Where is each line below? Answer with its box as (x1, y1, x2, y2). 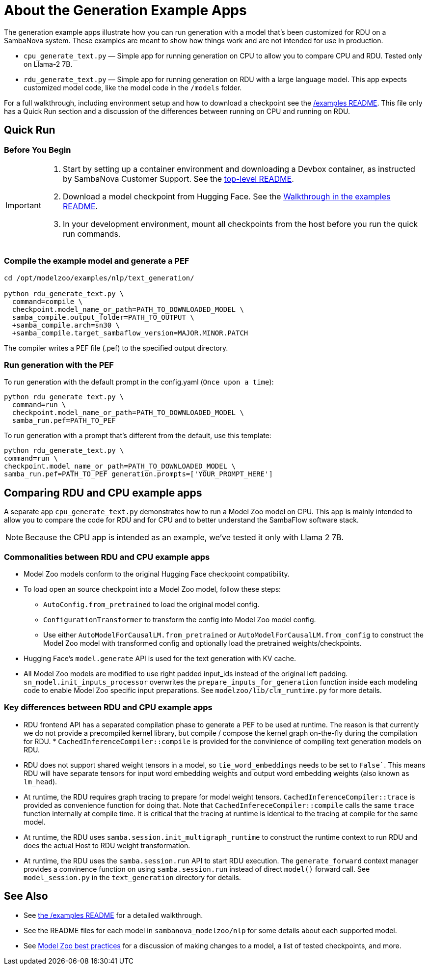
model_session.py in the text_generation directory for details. (24, 873, 241, 882)
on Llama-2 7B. (24, 59, 73, 68)
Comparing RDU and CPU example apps (4, 486, 202, 499)
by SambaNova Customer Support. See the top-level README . (62, 173, 294, 184)
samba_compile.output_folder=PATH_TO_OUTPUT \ (12, 313, 194, 321)
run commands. (62, 228, 121, 239)
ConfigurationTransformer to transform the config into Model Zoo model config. (43, 615, 316, 624)
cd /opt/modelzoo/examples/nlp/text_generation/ (4, 274, 194, 282)
